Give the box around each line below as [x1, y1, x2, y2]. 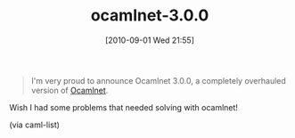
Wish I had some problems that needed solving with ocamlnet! [9, 101, 239, 112]
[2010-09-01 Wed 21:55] [105, 35, 194, 45]
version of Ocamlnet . [30, 85, 109, 95]
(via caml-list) [9, 119, 61, 130]
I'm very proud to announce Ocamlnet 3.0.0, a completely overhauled [30, 75, 287, 85]
